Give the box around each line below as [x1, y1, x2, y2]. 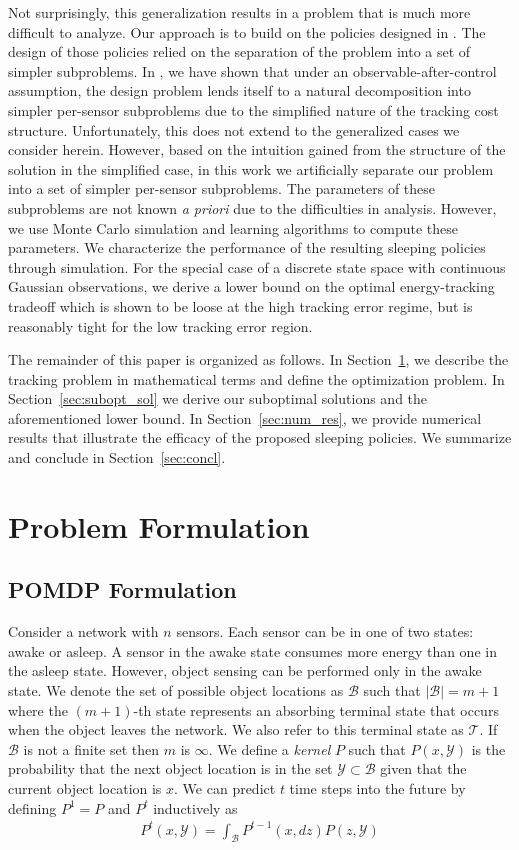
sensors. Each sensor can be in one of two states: [176, 621, 474, 642]
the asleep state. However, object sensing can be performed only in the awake [8, 660, 482, 681]
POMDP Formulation [8, 574, 237, 605]
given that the [380, 758, 467, 779]
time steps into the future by [289, 777, 466, 798]
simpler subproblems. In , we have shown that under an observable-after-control [8, 60, 497, 81]
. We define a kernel [208, 738, 331, 759]
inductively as [153, 797, 238, 818]
